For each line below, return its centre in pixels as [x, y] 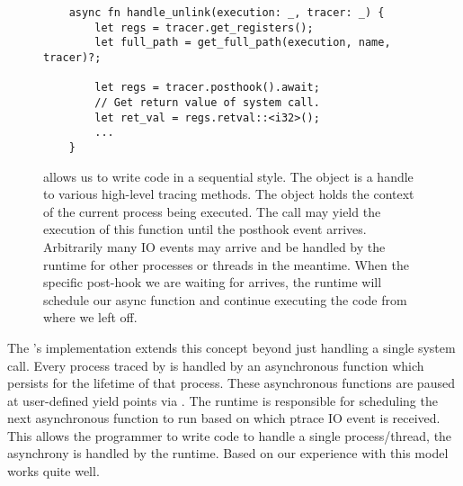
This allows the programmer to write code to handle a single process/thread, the [230, 435]
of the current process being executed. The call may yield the [212, 211]
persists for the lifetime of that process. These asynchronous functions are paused [231, 383]
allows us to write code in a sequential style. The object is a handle [228, 176]
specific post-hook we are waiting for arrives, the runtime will [213, 282]
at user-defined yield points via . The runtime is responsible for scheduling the [223, 400]
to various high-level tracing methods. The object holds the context [229, 194]
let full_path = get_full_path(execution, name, [243, 43]
